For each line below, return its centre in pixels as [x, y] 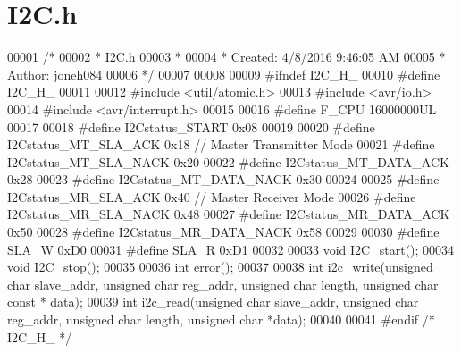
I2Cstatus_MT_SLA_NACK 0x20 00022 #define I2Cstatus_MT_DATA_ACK [228, 161]
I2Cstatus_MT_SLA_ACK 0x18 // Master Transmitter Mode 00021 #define [221, 144]
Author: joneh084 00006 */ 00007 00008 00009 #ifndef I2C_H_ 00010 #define [224, 74]
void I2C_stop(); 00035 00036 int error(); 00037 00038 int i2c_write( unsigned [220, 267]
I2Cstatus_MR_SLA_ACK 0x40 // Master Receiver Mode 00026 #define [212, 196]
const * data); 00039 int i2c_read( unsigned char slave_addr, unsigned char [213, 302]
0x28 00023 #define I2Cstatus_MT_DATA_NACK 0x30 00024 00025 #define [223, 179]
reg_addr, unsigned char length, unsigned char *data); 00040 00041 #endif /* [221, 319]
